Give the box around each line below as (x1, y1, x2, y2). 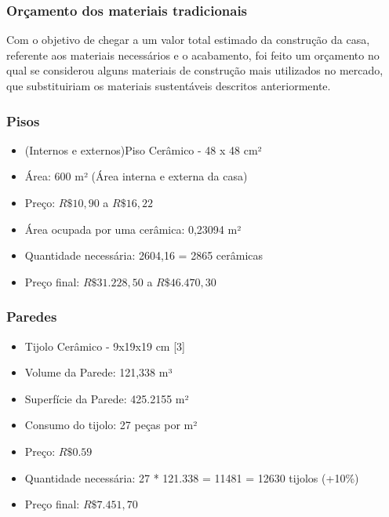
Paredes (6, 307, 57, 326)
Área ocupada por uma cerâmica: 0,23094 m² (24, 220, 242, 237)
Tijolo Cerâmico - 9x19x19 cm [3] (24, 337, 185, 354)
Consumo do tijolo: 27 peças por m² (24, 417, 198, 433)
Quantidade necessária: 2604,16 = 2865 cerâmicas (24, 247, 264, 264)
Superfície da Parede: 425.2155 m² (24, 390, 189, 406)
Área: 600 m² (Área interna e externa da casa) (24, 168, 248, 184)
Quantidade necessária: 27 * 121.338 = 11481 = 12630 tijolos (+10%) (24, 469, 359, 486)
